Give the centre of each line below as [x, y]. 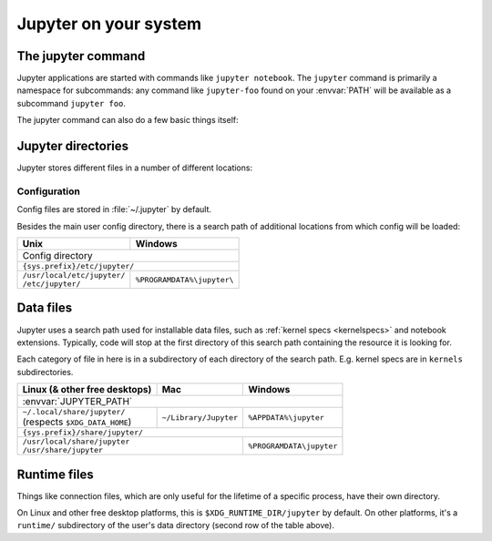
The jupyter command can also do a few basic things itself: [128, 120]
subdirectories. [45, 372]
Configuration [49, 191]
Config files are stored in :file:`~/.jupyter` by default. [114, 209]
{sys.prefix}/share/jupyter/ [83, 433]
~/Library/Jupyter [200, 418]
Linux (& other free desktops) [87, 390]
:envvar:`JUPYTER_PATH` [77, 402]
